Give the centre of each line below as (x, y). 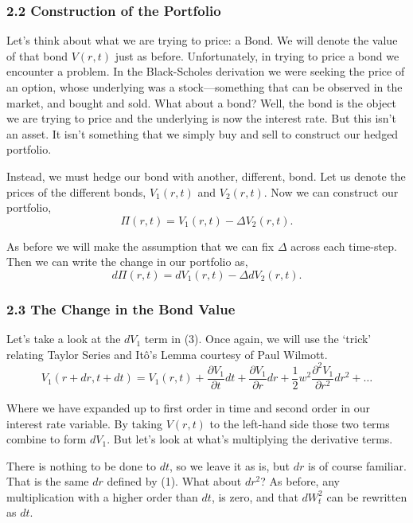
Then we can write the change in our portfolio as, (127, 261)
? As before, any (300, 481)
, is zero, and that (255, 496)
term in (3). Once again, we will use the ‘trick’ (258, 339)
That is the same (48, 481)
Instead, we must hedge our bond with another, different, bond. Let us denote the (206, 176)
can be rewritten (367, 496)
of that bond (37, 55)
